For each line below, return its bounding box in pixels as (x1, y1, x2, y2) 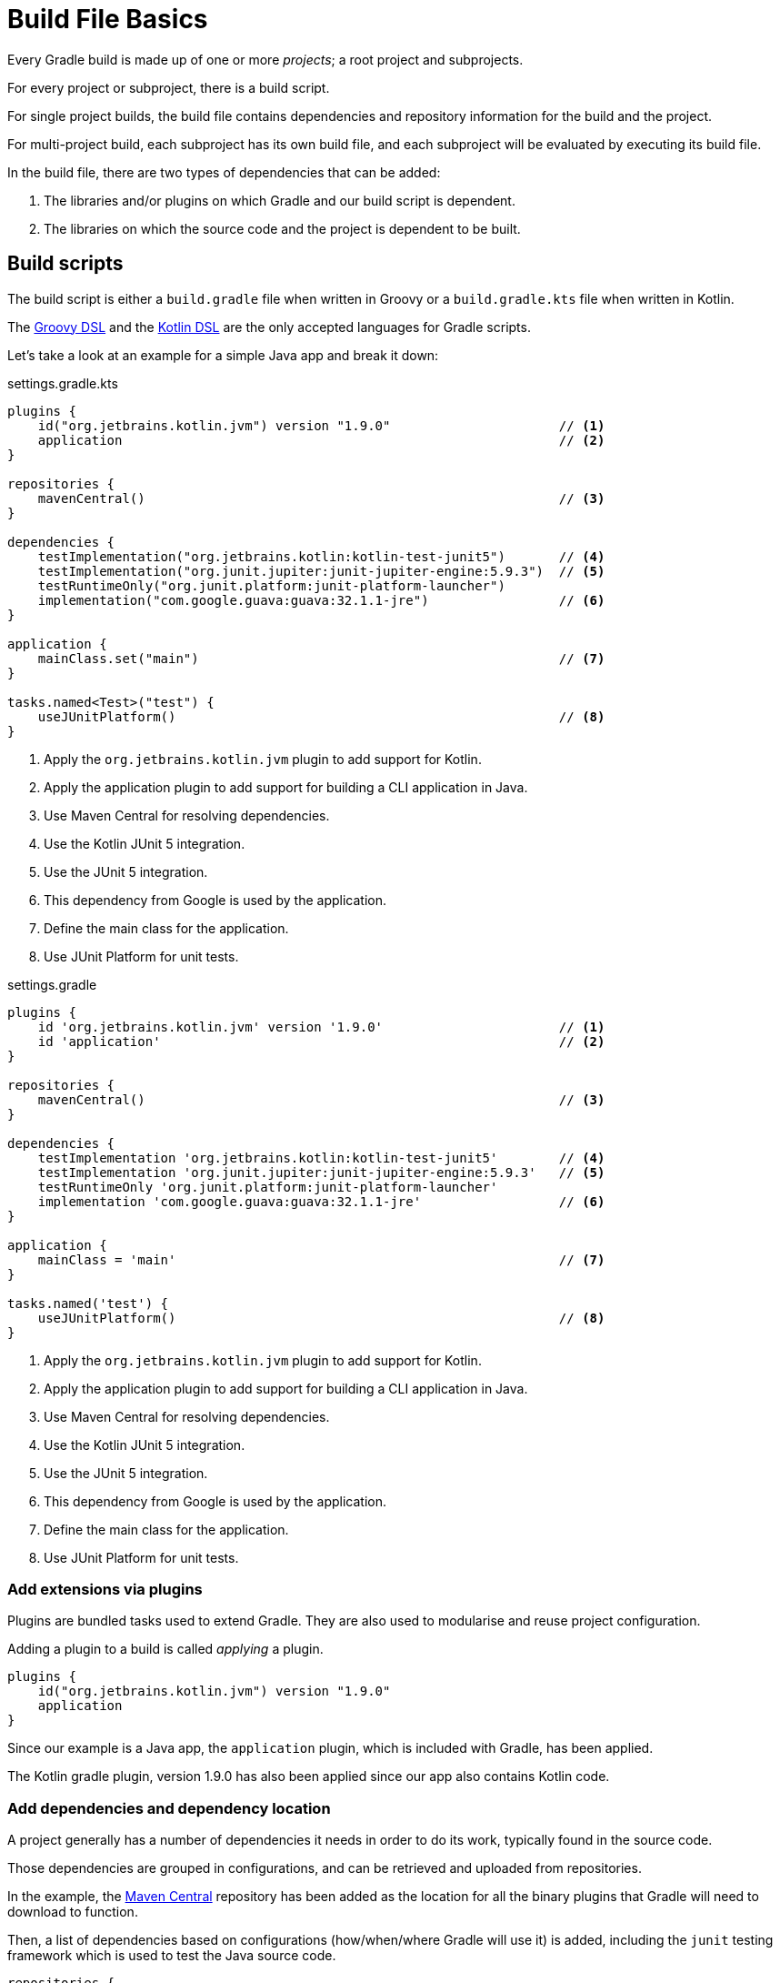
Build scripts (7, 252, 124, 276)
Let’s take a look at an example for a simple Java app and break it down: (7, 347, 439, 363)
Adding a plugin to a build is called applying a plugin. (7, 1641, 324, 1657)
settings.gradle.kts (7, 375, 118, 391)
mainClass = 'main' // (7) (37, 1252, 605, 1267)
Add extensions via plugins (7, 1579, 203, 1598)
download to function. (7, 1904, 138, 1920)
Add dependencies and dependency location (7, 1798, 331, 1817)
